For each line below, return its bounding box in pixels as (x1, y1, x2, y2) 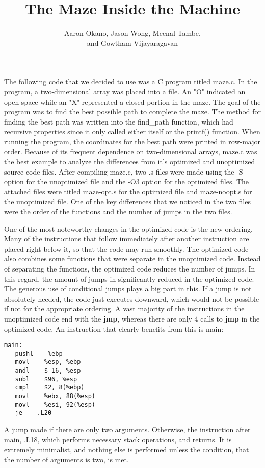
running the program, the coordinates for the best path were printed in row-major (4, 136, 260, 146)
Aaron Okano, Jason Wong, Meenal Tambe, (64, 28, 201, 38)
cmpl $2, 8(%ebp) (15, 384, 85, 391)
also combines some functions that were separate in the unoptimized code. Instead (4, 253, 261, 264)
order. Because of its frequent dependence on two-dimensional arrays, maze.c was (4, 146, 257, 157)
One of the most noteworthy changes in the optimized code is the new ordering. (4, 223, 253, 234)
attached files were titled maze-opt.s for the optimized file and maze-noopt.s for (4, 186, 252, 196)
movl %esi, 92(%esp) (15, 401, 95, 408)
